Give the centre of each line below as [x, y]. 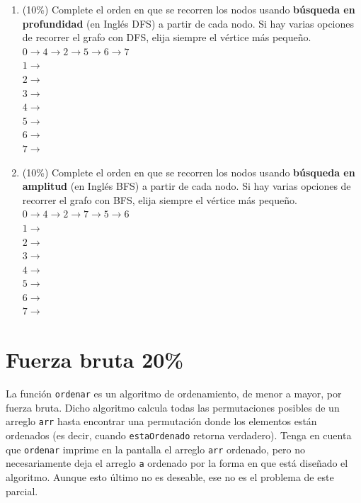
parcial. [22, 491]
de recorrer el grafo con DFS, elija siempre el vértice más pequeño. [167, 37]
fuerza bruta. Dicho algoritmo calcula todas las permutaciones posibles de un [173, 407]
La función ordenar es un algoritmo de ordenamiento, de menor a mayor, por [174, 394]
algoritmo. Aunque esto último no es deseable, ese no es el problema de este [170, 477]
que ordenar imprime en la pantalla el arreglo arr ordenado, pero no [156, 449]
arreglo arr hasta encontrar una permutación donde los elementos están [161, 421]
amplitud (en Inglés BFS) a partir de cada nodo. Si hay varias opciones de [187, 186]
